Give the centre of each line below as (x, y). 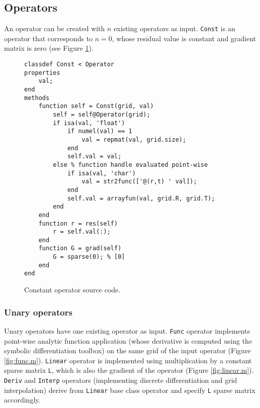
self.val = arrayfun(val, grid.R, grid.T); (141, 198)
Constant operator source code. (72, 290)
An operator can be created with (55, 28)
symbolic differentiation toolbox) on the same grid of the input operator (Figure (127, 350)
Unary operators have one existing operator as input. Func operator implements (127, 330)
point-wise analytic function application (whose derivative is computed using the (128, 340)
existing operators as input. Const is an (175, 28)
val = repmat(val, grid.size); (134, 139)
